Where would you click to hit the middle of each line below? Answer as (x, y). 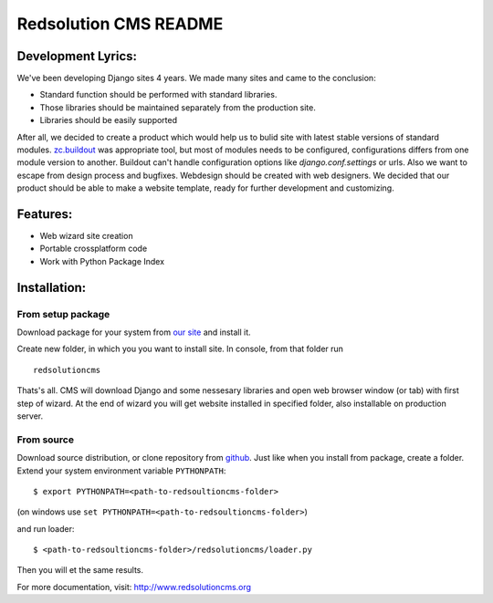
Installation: (52, 287)
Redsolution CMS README (120, 24)
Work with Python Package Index (102, 261)
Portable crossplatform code (94, 249)
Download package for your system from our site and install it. (134, 332)
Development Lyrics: (77, 56)
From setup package (63, 314)
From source (46, 440)
